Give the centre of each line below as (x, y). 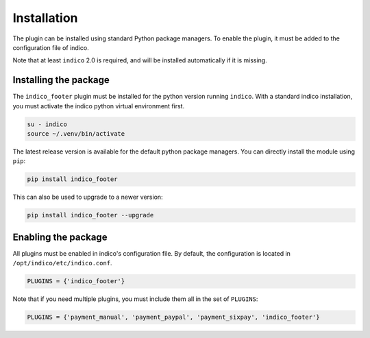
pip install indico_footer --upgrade (90, 215)
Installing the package (61, 80)
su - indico (47, 124)
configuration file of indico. (51, 47)
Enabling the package (60, 237)
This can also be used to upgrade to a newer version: (88, 197)
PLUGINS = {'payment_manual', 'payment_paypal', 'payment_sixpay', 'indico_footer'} (173, 317)
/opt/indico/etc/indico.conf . (62, 263)
